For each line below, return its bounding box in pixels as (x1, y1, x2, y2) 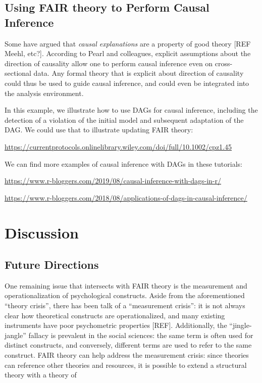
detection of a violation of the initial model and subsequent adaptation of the (5, 114, 244, 125)
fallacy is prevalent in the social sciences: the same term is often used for (28, 329, 253, 340)
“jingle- (229, 320, 252, 330)
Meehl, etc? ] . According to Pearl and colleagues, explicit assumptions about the (5, 48, 251, 59)
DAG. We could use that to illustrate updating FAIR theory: (5, 124, 193, 135)
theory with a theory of (5, 369, 77, 380)
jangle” (5, 329, 26, 340)
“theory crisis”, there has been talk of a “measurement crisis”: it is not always (5, 300, 245, 311)
